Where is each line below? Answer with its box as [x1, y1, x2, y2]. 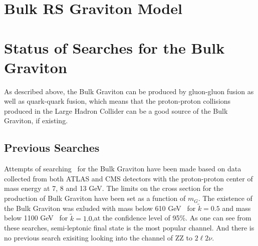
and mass [222, 202, 251, 213]
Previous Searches [4, 140, 100, 155]
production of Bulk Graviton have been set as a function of [4, 193, 186, 203]
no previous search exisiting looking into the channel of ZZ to [4, 232, 192, 242]
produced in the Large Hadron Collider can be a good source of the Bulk [4, 105, 228, 116]
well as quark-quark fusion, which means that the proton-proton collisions [4, 96, 231, 106]
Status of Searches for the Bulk [4, 37, 225, 58]
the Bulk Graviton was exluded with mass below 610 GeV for [4, 202, 196, 213]
